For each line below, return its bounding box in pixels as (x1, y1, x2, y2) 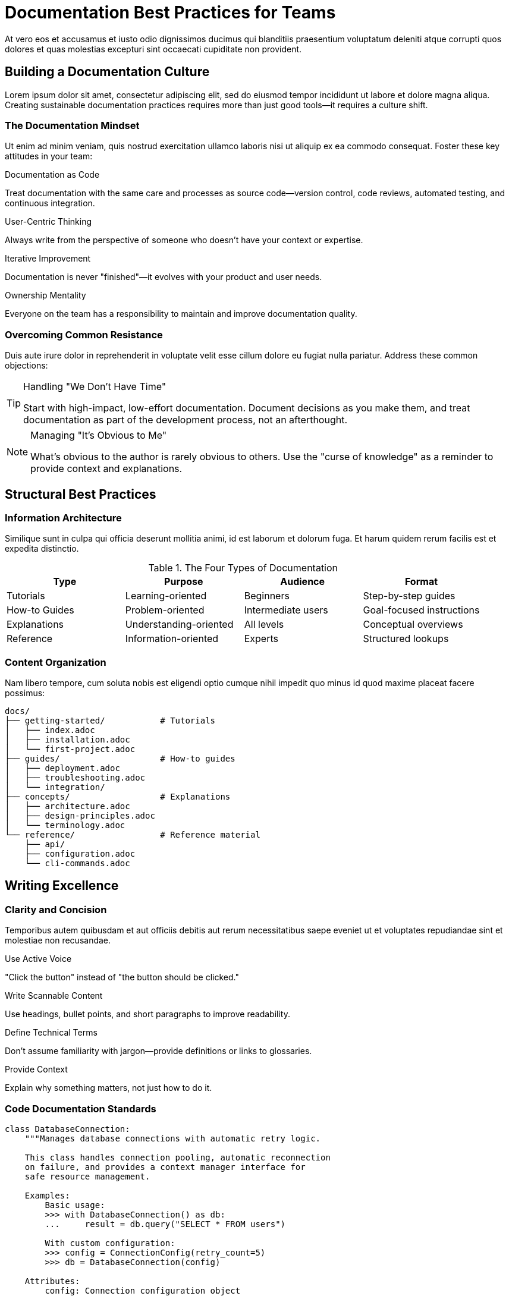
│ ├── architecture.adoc (5, 801, 130, 811)
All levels (244, 618, 284, 631)
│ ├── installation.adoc (5, 735, 130, 745)
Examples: (24, 1191, 70, 1201)
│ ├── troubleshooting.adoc (5, 773, 146, 783)
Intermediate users (244, 604, 328, 616)
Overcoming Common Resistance (5, 328, 163, 341)
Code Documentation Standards (5, 1102, 156, 1115)
